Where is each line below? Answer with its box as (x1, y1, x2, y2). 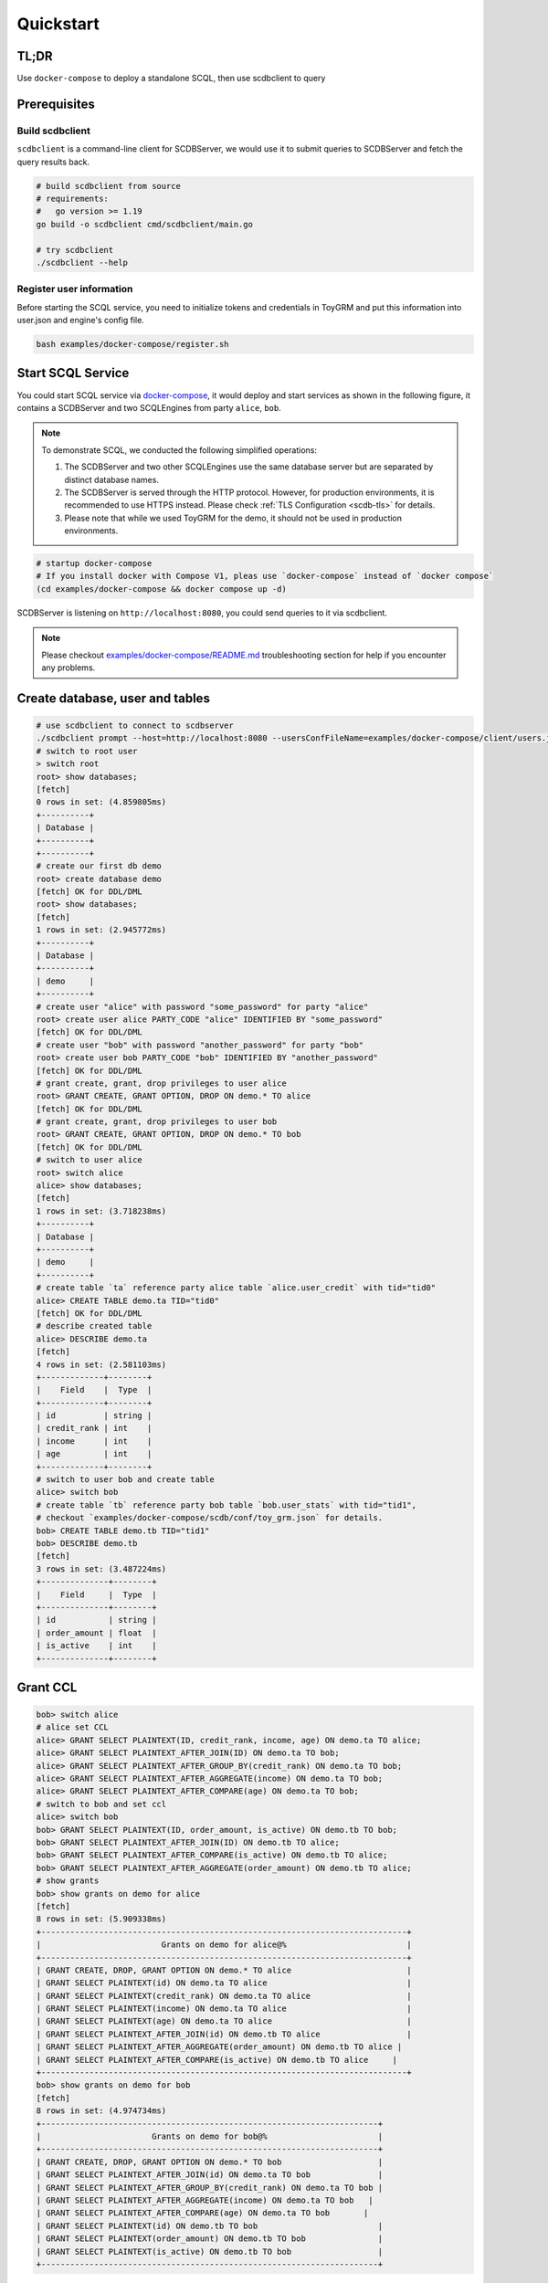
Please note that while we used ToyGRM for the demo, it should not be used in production (64, 512, 402, 523)
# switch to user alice (36, 1155, 143, 1165)
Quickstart (16, 14, 100, 34)
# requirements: (36, 193, 110, 204)
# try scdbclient (36, 245, 114, 255)
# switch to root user (36, 745, 138, 756)
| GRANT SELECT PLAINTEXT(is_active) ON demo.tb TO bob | (36, 2246, 384, 2257)
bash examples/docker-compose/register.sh (36, 339, 229, 350)
